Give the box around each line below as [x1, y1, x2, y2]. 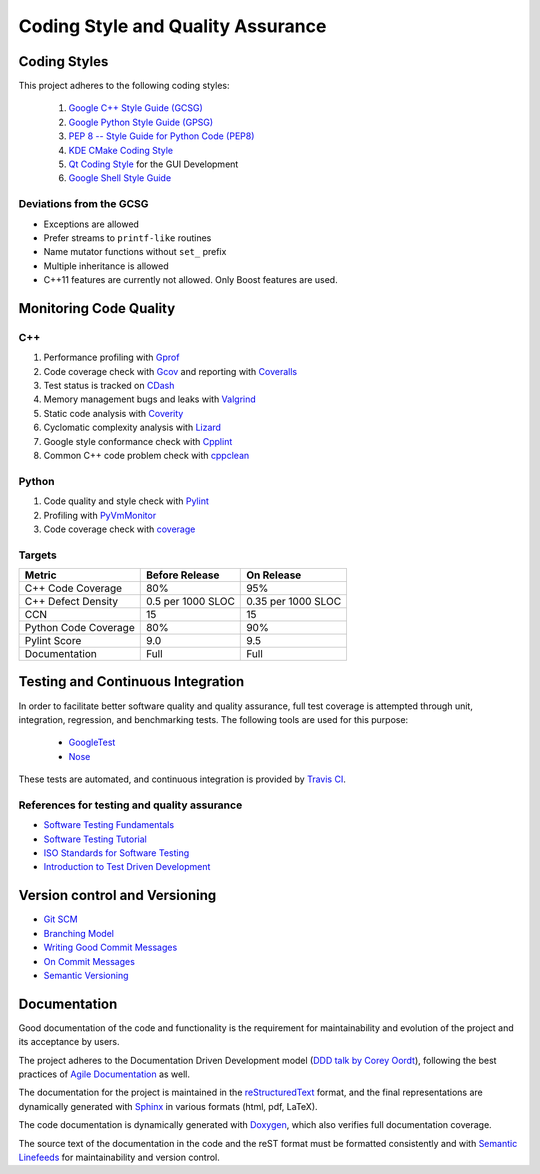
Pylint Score [24, 634, 82, 648]
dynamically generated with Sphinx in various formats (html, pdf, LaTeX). [18, 1100, 319, 1112]
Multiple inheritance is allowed [43, 260, 169, 272]
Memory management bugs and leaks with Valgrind [43, 393, 257, 405]
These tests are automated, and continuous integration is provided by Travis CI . [18, 773, 347, 785]
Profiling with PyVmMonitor [43, 509, 157, 521]
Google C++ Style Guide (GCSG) [68, 102, 204, 114]
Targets [18, 548, 57, 562]
